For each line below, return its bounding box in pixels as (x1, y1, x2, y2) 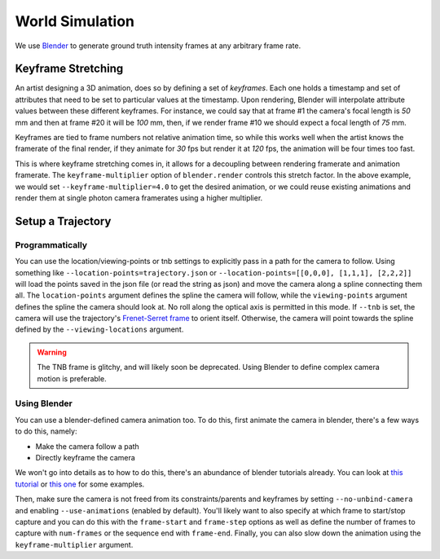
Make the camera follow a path (35, 441, 140, 451)
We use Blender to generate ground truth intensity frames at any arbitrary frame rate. (15, 41, 301, 51)
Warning (37, 347, 67, 357)
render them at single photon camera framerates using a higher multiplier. (15, 192, 263, 203)
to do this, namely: (15, 426, 77, 436)
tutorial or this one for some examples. (15, 479, 145, 489)
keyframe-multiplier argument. (15, 539, 134, 549)
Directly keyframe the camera (35, 452, 136, 462)
